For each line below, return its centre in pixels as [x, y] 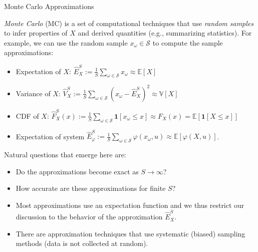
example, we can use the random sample [66, 42]
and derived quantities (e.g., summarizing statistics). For [165, 33]
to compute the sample [188, 42]
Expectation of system [50, 136]
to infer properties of [36, 33]
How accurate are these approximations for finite [91, 188]
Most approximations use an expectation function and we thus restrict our [130, 205]
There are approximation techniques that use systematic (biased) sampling [131, 233]
